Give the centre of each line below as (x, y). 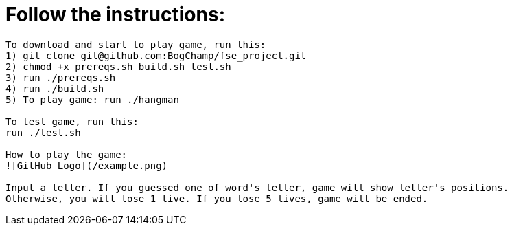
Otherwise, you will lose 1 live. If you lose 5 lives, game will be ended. (217, 198)
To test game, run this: (72, 121)
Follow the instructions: (116, 14)
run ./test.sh (43, 132)
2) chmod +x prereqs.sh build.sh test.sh (118, 66)
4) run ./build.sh (55, 88)
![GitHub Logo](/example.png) (87, 165)
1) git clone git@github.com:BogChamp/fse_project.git (156, 55)
